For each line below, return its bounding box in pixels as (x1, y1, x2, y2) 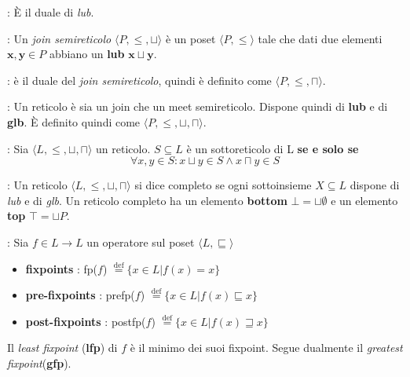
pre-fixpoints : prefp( (25, 287, 135, 303)
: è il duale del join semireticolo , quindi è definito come (7, 71, 272, 88)
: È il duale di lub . (7, 4, 94, 20)
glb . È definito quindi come (7, 113, 141, 130)
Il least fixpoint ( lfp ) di (7, 339, 118, 356)
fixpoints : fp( (25, 260, 97, 276)
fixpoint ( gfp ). (7, 354, 71, 371)
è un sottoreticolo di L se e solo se (186, 140, 359, 156)
